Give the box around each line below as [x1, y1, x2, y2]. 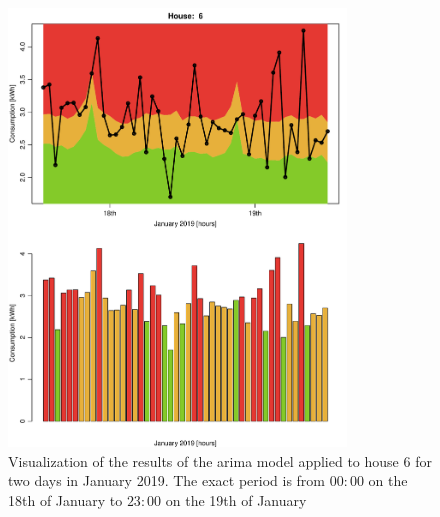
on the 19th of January [165, 489, 307, 510]
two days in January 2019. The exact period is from [8, 470, 326, 491]
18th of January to [8, 489, 123, 510]
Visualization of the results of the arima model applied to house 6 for [8, 450, 432, 471]
